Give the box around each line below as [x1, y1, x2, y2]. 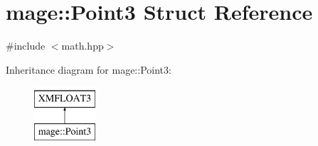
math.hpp [61, 38, 104, 53]
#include [6, 38, 46, 53]
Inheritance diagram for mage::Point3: [6, 62, 171, 77]
